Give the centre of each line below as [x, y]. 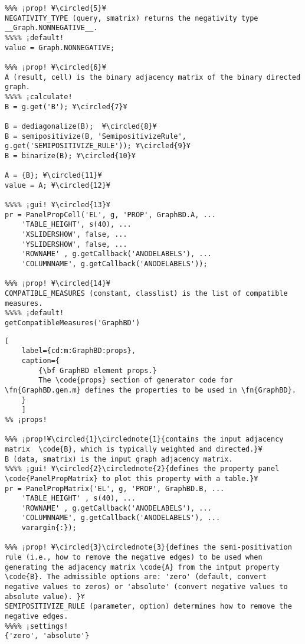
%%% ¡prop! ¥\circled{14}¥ [58, 284]
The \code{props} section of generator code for [136, 380]
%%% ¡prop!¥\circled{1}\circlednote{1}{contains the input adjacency [144, 439]
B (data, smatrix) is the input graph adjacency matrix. [119, 459]
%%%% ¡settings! [37, 626]
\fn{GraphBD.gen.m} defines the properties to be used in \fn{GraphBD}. [150, 390]
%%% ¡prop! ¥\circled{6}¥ [55, 67]
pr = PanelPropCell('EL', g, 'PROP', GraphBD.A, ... [110, 215]
